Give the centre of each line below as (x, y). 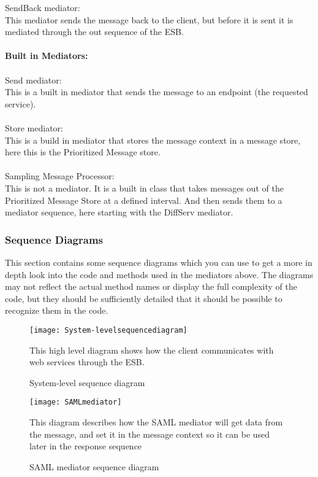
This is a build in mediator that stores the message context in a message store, (153, 140)
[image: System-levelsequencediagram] (108, 330)
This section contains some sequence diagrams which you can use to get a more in (159, 262)
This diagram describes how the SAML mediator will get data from (156, 421)
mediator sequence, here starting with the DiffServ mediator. (119, 212)
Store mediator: (34, 127)
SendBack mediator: (43, 7)
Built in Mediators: (47, 56)
